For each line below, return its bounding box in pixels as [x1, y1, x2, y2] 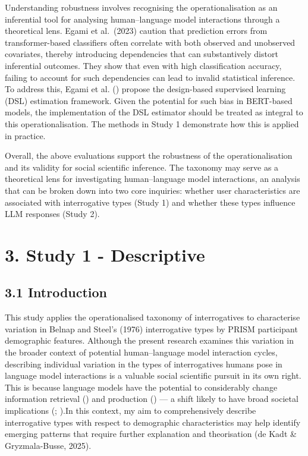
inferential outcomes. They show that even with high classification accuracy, [5, 59, 282, 71]
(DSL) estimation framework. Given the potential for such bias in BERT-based [5, 94, 293, 106]
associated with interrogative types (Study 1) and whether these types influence [5, 196, 296, 208]
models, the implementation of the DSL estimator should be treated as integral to [5, 106, 303, 118]
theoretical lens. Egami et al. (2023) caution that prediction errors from [5, 24, 268, 37]
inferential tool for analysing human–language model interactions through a [5, 12, 280, 25]
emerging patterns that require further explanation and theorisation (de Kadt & [5, 427, 297, 440]
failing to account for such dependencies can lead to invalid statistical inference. [5, 71, 296, 83]
